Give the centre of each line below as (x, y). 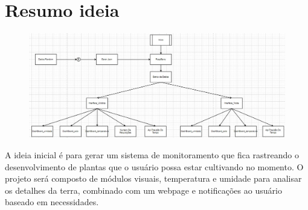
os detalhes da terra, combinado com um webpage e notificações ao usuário (143, 190)
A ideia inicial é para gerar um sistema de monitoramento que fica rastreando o (152, 155)
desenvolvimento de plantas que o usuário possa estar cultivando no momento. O (154, 166)
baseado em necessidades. (52, 202)
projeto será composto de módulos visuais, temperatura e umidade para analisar (153, 178)
